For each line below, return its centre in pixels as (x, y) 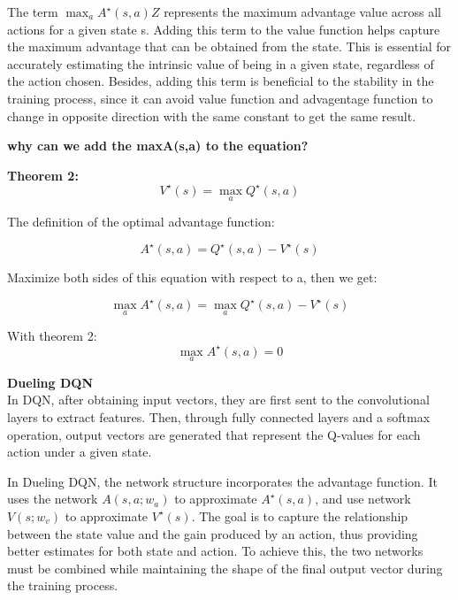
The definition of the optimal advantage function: (141, 222)
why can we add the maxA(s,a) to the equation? (158, 146)
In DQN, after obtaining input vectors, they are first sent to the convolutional (218, 400)
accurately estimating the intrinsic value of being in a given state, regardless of (221, 63)
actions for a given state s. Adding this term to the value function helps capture (224, 29)
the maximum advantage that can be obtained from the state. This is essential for (229, 46)
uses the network (53, 499)
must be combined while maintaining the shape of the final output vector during (225, 568)
